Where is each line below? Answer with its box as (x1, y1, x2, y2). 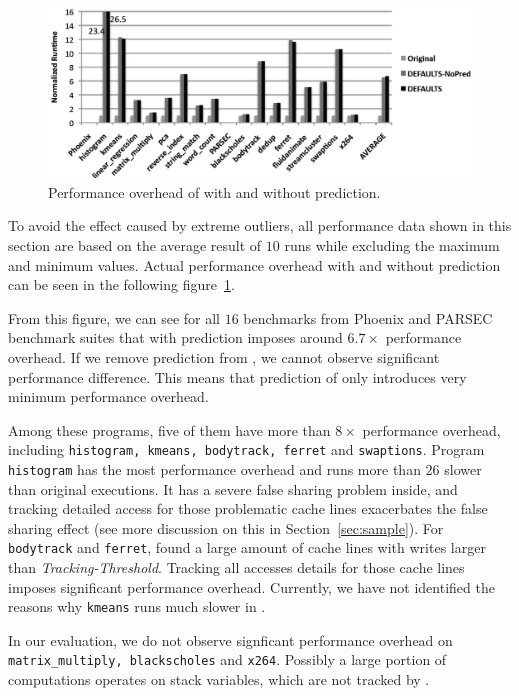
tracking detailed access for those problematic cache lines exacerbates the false (8, 498, 488, 519)
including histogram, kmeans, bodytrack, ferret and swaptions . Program (8, 439, 485, 460)
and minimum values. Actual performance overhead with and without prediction (8, 254, 501, 275)
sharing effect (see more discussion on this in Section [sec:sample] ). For (8, 517, 444, 538)
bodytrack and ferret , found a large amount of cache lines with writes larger (8, 537, 486, 558)
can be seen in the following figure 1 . (8, 274, 235, 295)
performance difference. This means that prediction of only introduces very (8, 366, 467, 387)
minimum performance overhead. (8, 386, 209, 407)
